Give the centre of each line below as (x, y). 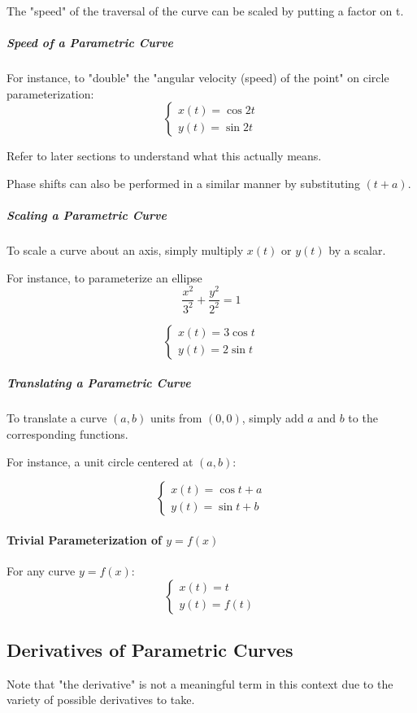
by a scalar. (357, 250)
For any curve (41, 570)
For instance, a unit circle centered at (100, 461)
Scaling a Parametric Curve (87, 215)
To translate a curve (57, 418)
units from (176, 418)
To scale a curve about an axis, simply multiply (125, 250)
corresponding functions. (67, 433)
